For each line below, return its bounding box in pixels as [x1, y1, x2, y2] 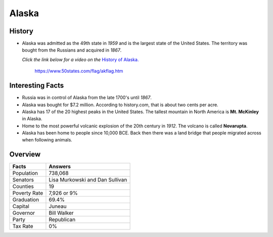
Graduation [12, 196, 39, 203]
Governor [12, 210, 35, 217]
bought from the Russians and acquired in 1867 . [22, 47, 122, 53]
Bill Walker [49, 210, 74, 217]
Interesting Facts [9, 81, 64, 90]
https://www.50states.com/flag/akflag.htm [34, 68, 123, 74]
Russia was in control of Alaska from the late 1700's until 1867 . [22, 94, 152, 101]
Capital [12, 203, 30, 210]
